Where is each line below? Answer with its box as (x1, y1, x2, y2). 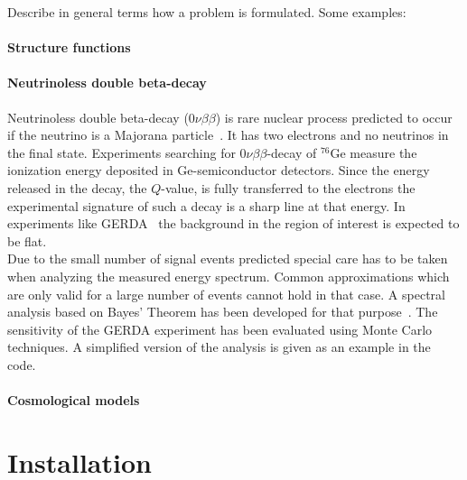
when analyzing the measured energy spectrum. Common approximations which (7, 266, 450, 285)
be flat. (7, 231, 47, 250)
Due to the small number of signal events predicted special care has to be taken (7, 249, 448, 268)
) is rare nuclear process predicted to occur (215, 107, 453, 126)
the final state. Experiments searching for (7, 143, 236, 162)
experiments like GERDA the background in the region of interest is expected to (7, 214, 460, 233)
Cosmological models (7, 391, 140, 410)
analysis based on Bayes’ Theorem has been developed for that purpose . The (7, 302, 438, 321)
